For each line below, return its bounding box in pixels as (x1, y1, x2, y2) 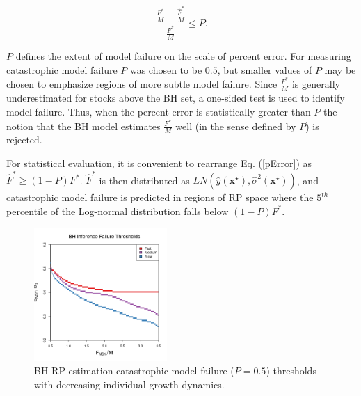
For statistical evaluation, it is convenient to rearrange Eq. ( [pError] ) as (6, 156, 312, 171)
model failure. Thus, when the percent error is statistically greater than (6, 104, 311, 118)
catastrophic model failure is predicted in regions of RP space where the (6, 190, 314, 205)
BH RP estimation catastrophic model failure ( (34, 363, 234, 377)
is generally (291, 77, 340, 91)
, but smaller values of (217, 62, 312, 77)
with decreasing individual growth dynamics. (34, 377, 225, 391)
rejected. (6, 132, 42, 147)
